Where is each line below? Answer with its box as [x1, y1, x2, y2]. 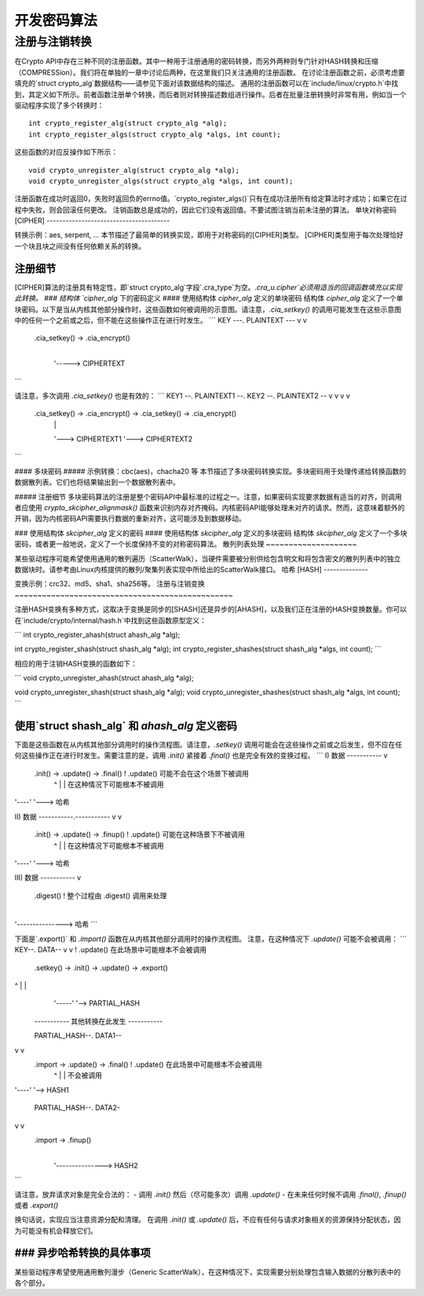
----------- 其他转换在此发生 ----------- [34, 1017, 163, 1026]
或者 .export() [14, 1200, 59, 1210]
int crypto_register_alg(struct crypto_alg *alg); [28, 119, 228, 128]
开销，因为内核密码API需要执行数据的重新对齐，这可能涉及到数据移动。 [14, 514, 247, 524]
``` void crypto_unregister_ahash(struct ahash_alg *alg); [14, 674, 194, 683]
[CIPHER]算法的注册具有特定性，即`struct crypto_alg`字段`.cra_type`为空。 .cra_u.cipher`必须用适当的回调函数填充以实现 [14, 283, 403, 292]
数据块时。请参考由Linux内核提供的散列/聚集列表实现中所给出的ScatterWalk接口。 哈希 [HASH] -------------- [14, 564, 368, 574]
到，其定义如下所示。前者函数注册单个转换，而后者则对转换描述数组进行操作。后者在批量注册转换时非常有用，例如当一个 [14, 89, 407, 99]
